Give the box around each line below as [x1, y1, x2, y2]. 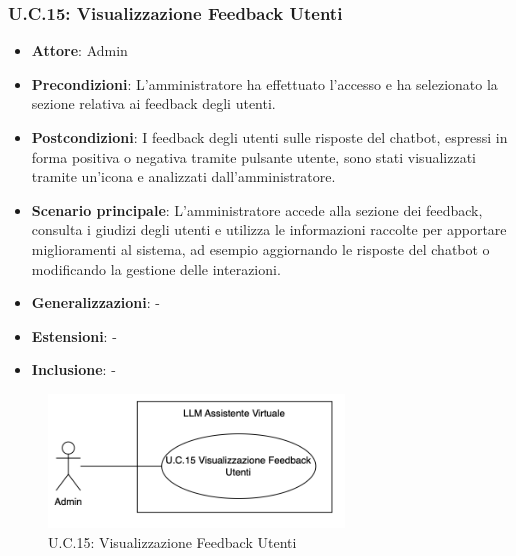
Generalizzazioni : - [31, 292, 160, 313]
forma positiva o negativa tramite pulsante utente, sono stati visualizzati [31, 146, 476, 167]
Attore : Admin [31, 40, 128, 61]
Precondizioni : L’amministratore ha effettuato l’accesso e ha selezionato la [31, 73, 498, 94]
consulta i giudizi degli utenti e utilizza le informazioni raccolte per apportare [31, 219, 507, 240]
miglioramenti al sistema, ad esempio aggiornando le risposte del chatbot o [31, 238, 490, 259]
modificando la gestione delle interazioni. [31, 258, 281, 279]
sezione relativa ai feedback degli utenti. [31, 93, 276, 114]
